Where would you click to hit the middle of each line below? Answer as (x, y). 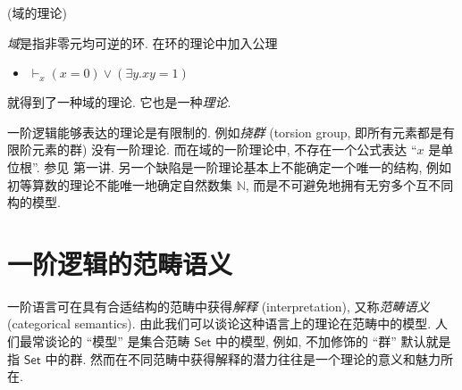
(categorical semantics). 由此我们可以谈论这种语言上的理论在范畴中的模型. (219, 324)
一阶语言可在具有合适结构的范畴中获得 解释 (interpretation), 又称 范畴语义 (218, 306)
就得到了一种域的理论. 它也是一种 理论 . (119, 102)
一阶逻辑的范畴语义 (120, 263)
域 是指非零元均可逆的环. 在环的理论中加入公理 (143, 42)
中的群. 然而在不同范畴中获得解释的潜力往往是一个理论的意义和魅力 (243, 358)
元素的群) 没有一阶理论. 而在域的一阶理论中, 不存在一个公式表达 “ (224, 149)
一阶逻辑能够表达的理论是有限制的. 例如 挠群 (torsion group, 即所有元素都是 (225, 132)
